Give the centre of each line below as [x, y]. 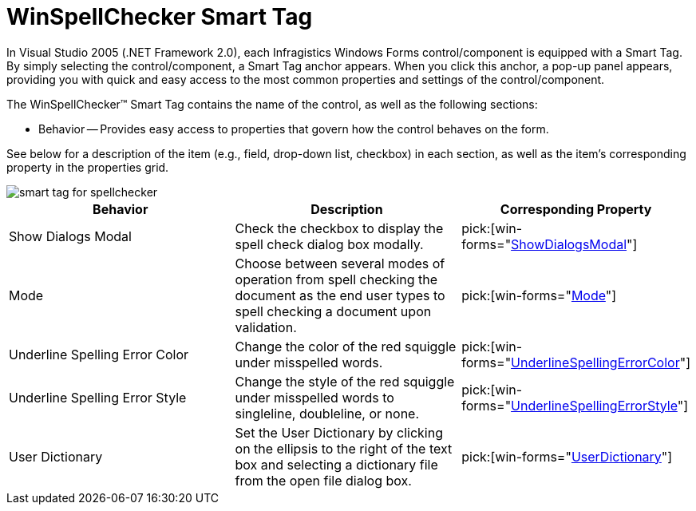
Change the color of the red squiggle [346, 346]
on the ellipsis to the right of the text [344, 448]
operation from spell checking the [336, 279]
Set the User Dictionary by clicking [339, 432]
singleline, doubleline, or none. [327, 413]
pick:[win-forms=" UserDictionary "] [567, 456]
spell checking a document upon [333, 311]
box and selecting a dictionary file [336, 464]
